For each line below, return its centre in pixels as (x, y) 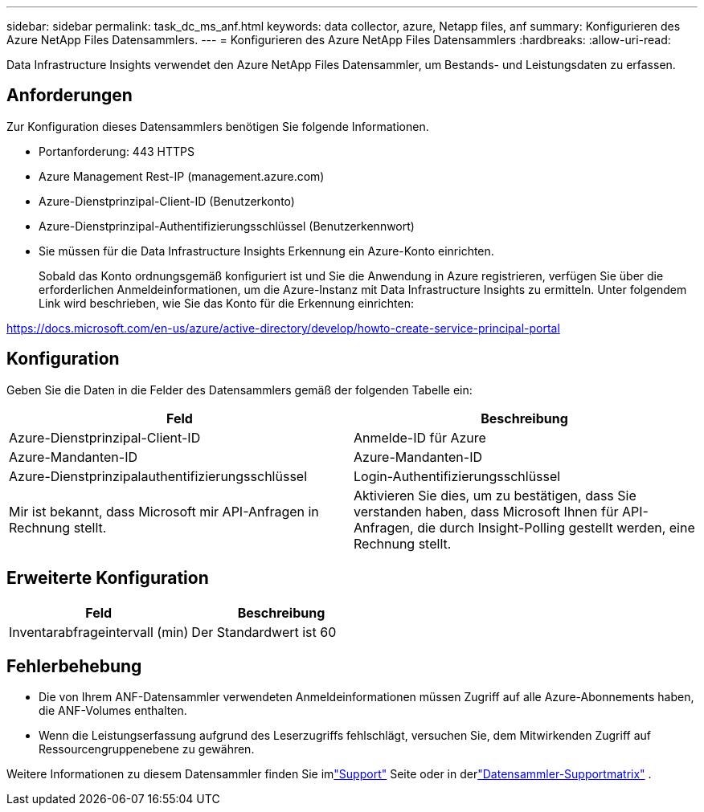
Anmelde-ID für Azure (420, 437)
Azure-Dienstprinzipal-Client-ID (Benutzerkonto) (167, 201)
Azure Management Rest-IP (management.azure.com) (182, 176)
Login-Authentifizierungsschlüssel (457, 476)
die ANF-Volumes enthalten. (113, 711)
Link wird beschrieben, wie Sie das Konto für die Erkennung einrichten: (226, 303)
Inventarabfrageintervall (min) (99, 632)
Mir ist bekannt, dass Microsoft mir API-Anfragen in (164, 511)
